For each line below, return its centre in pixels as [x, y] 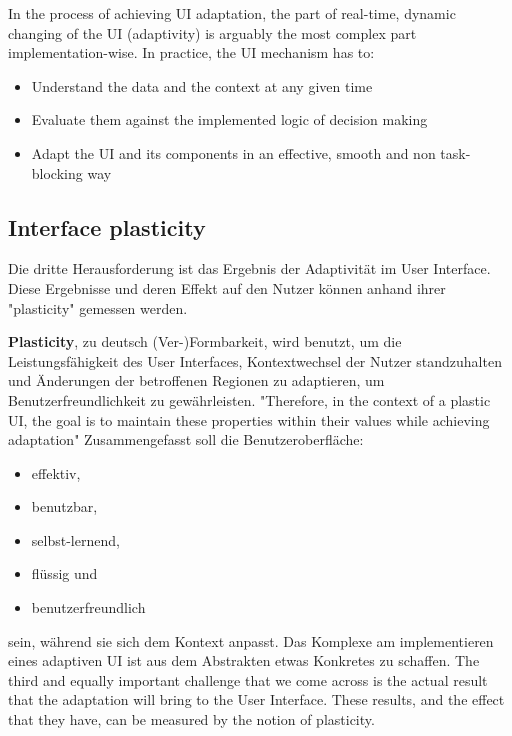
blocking [57, 172]
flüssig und [64, 573]
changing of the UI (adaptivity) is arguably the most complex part [212, 32]
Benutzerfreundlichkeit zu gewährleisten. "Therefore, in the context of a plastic [249, 399]
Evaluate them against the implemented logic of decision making [229, 119]
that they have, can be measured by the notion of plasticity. [191, 719]
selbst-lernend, [75, 539]
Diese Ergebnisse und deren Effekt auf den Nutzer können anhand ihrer [227, 287]
